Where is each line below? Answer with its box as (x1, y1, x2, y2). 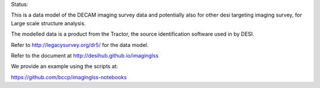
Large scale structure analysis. (11, 19, 86, 26)
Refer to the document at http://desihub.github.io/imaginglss (11, 52, 159, 59)
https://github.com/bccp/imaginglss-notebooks (11, 73, 127, 80)
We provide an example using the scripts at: (11, 63, 119, 70)
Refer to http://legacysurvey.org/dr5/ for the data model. (11, 41, 149, 48)
